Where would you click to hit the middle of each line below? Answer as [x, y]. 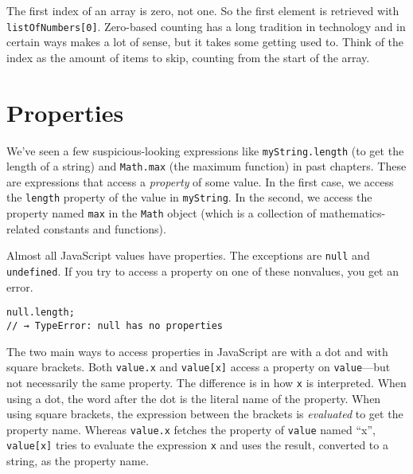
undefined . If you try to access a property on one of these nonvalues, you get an [203, 271]
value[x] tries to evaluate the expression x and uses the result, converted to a [197, 445]
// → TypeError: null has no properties [115, 325]
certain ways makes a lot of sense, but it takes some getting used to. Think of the [205, 42]
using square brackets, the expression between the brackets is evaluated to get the [205, 414]
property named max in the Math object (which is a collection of [162, 213]
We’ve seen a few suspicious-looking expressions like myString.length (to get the [205, 150]
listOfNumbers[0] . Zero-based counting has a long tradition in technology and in [206, 26]
